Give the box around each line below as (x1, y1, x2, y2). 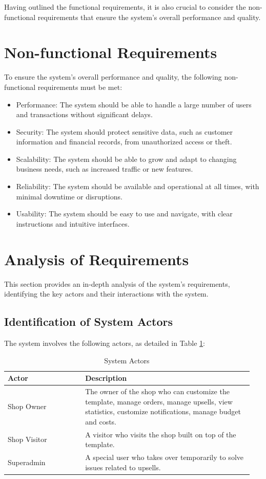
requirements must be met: (37, 81, 122, 92)
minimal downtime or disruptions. (16, 191, 122, 201)
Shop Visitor (8, 434, 47, 445)
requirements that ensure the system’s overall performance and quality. (37, 11, 261, 22)
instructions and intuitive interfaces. (16, 218, 130, 229)
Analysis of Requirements (4, 248, 189, 269)
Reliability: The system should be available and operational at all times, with (16, 181, 259, 192)
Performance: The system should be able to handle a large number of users (16, 99, 252, 109)
